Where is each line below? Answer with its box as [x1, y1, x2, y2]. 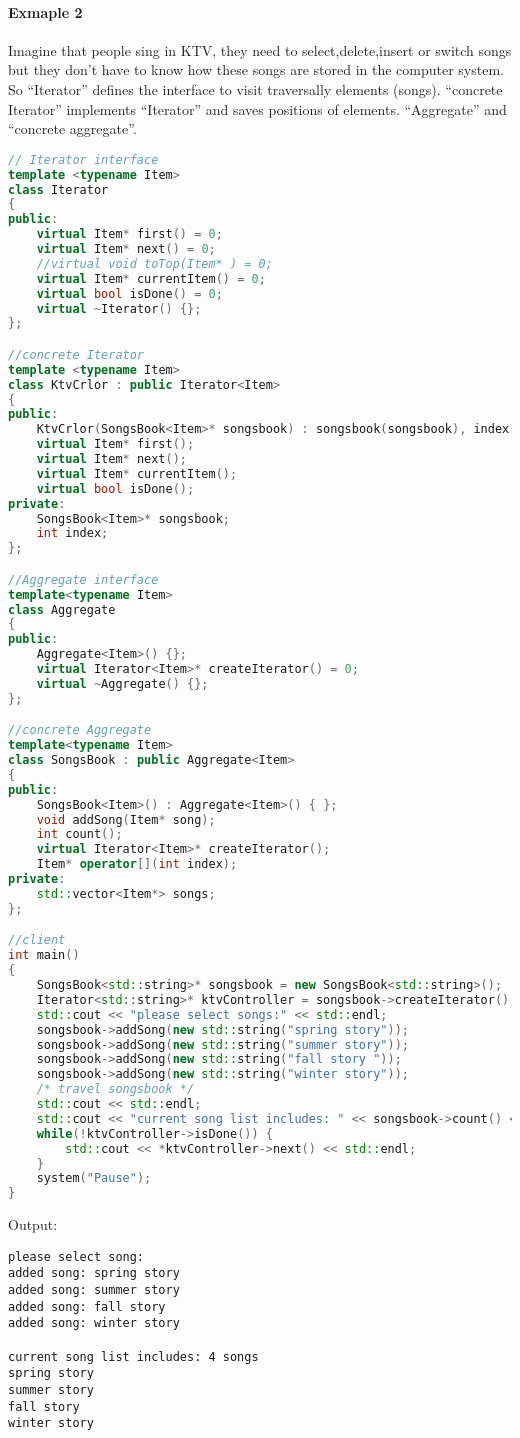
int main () [8, 948, 80, 963]
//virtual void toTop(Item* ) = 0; [36, 256, 273, 271]
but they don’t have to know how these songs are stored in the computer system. [8, 59, 504, 80]
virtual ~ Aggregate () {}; [36, 676, 209, 691]
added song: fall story [8, 1299, 166, 1314]
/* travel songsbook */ [36, 1082, 195, 1097]
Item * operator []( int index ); [36, 857, 238, 872]
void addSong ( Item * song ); [36, 812, 216, 827]
